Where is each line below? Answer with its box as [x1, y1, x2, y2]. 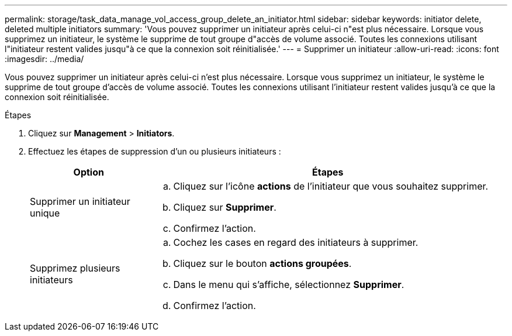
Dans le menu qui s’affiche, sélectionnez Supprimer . [173, 279, 404, 290]
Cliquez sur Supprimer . [173, 201, 276, 213]
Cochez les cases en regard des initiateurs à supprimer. [173, 236, 418, 248]
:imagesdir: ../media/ [5, 54, 84, 64]
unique [30, 207, 60, 219]
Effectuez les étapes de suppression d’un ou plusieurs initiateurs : [28, 146, 281, 156]
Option [73, 166, 104, 178]
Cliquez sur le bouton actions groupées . [173, 258, 352, 269]
